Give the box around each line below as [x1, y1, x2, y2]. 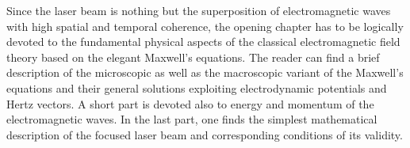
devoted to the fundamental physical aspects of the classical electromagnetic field [6, 33, 400, 50]
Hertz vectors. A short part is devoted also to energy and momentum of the [6, 95, 374, 112]
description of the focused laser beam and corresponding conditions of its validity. [6, 126, 403, 142]
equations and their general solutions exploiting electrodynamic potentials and [6, 79, 387, 96]
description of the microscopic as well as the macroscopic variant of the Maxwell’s [6, 64, 404, 81]
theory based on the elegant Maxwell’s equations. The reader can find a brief [6, 48, 380, 65]
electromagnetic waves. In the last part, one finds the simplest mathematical [6, 111, 377, 127]
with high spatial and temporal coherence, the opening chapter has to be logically [6, 17, 404, 34]
